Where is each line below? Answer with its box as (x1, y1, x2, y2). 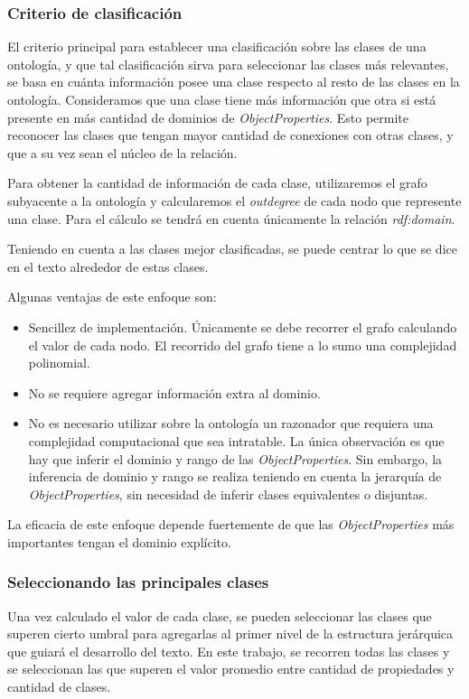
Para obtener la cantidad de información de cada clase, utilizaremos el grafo (7, 173, 427, 192)
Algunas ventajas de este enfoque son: (7, 287, 217, 306)
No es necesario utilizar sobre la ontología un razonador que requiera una (28, 414, 434, 433)
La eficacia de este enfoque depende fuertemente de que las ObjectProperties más (7, 515, 455, 534)
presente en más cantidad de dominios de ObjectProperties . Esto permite (7, 107, 408, 126)
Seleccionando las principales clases (7, 571, 269, 593)
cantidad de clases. (7, 677, 111, 696)
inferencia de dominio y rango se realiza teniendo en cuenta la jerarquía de (28, 467, 442, 486)
